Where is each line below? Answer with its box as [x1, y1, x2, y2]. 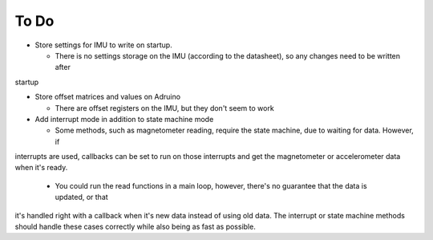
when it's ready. [14, 163, 68, 173]
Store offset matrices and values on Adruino [34, 92, 180, 102]
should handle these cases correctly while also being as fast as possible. [14, 222, 256, 232]
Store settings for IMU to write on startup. [34, 40, 172, 50]
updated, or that [55, 193, 108, 202]
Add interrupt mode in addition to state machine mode [34, 114, 214, 124]
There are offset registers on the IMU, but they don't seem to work [55, 103, 274, 112]
